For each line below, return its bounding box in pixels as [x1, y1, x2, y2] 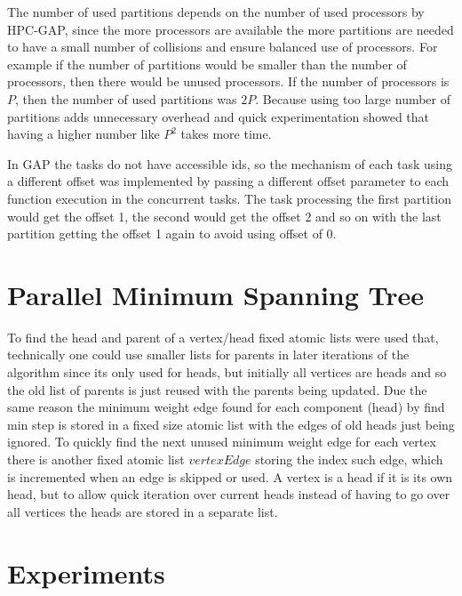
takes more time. [180, 125, 272, 143]
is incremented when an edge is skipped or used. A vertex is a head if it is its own [7, 467, 453, 486]
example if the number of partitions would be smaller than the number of [7, 54, 407, 73]
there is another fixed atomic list [7, 450, 185, 468]
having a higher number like [7, 125, 160, 143]
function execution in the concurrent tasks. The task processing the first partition [7, 189, 452, 207]
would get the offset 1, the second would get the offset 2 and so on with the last [7, 206, 442, 225]
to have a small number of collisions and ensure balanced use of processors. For [7, 37, 438, 56]
